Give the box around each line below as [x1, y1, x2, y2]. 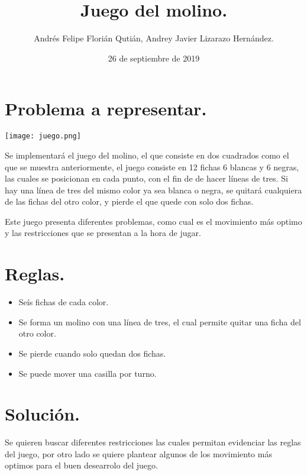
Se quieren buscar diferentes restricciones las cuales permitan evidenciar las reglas [5, 436, 301, 448]
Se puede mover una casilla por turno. [18, 367, 157, 379]
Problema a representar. [5, 96, 207, 121]
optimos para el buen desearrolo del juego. [5, 459, 158, 471]
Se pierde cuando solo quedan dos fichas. [18, 347, 166, 359]
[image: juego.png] [5, 132, 81, 141]
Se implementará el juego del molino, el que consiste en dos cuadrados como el [5, 148, 289, 161]
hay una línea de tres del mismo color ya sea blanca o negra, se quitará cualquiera [5, 183, 302, 196]
